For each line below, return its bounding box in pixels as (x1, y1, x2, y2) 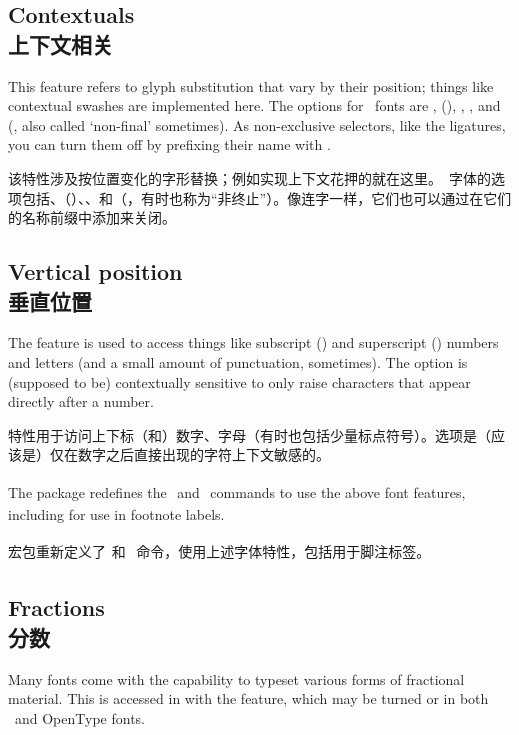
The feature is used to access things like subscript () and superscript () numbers (8, 332, 499, 353)
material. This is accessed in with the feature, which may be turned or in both (8, 688, 489, 709)
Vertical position (8, 256, 183, 287)
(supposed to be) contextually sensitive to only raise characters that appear (8, 371, 471, 392)
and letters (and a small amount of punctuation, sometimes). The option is (8, 351, 468, 372)
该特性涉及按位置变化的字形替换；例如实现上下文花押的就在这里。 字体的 (8, 167, 491, 188)
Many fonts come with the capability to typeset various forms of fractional (8, 668, 465, 689)
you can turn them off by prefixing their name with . (8, 134, 331, 155)
